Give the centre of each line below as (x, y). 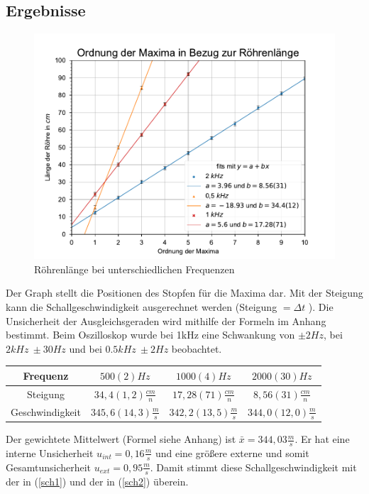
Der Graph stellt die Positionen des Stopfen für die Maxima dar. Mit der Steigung (184, 293)
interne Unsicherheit (50, 452)
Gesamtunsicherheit (49, 467)
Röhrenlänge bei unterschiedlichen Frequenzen (134, 269)
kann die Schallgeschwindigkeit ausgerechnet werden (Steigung (142, 306)
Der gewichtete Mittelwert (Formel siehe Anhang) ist (121, 439)
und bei (86, 348)
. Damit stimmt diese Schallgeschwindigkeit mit (253, 467)
